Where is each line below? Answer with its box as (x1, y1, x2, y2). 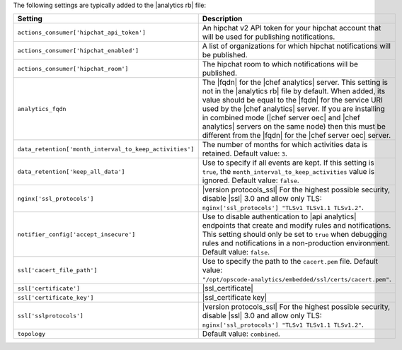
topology (17, 329, 46, 337)
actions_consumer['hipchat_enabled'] (17, 47, 139, 54)
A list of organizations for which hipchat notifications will (202, 41, 391, 51)
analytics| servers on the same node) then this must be (202, 122, 386, 132)
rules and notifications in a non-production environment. (202, 238, 391, 248)
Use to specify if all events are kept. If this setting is (202, 158, 374, 168)
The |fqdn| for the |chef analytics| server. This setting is (202, 78, 389, 88)
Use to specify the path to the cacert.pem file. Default (202, 257, 379, 267)
